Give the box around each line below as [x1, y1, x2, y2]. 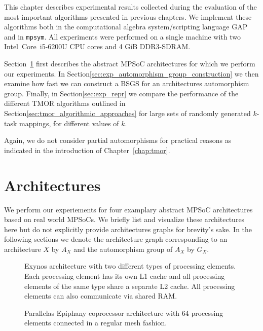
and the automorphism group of [73, 243, 173, 254]
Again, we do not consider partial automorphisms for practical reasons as [4, 135, 232, 145]
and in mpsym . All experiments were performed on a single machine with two [4, 31, 241, 42]
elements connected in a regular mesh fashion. [24, 317, 167, 328]
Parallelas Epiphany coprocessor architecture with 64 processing [24, 307, 223, 318]
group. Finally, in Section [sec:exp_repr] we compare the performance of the [4, 88, 239, 98]
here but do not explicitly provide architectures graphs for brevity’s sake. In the [4, 224, 252, 234]
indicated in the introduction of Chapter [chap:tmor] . [4, 144, 170, 155]
